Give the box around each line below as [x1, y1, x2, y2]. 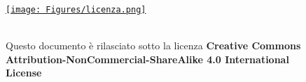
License [6, 65, 42, 80]
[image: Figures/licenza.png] [6, 5, 146, 15]
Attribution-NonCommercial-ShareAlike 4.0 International [6, 51, 289, 66]
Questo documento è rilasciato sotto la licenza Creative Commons [6, 38, 301, 53]
